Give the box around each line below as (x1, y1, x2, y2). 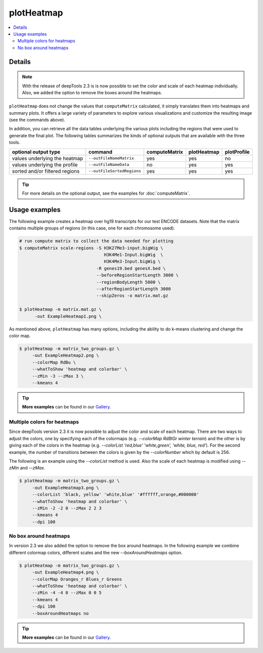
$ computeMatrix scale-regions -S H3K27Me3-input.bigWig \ (19, 245, 163, 251)
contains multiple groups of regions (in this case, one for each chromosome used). (9, 225, 175, 231)
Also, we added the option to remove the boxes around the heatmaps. (22, 89, 163, 95)
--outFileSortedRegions (88, 168, 141, 174)
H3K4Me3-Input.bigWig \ (104, 259, 161, 265)
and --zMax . (20, 465, 46, 471)
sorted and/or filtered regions (12, 167, 80, 174)
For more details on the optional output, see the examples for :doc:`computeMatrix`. (22, 190, 190, 196)
